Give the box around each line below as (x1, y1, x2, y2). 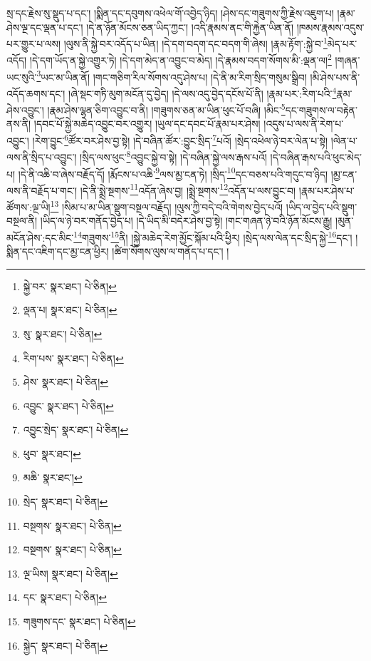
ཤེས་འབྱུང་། (6, 102, 44, 117)
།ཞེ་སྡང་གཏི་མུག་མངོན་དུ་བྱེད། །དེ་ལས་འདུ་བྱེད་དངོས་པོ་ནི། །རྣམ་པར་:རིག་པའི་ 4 (68, 83, 337, 101)
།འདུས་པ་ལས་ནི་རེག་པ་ (263, 116, 344, 131)
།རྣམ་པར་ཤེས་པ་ (298, 183, 355, 198)
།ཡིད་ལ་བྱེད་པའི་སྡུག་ (286, 199, 357, 214)
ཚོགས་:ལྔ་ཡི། (6, 199, 51, 214)
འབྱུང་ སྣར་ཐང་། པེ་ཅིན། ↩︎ (23, 398, 114, 413)
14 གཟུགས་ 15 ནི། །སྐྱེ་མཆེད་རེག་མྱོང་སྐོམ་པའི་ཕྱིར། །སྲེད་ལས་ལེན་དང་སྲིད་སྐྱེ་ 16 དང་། (73, 227, 352, 245)
